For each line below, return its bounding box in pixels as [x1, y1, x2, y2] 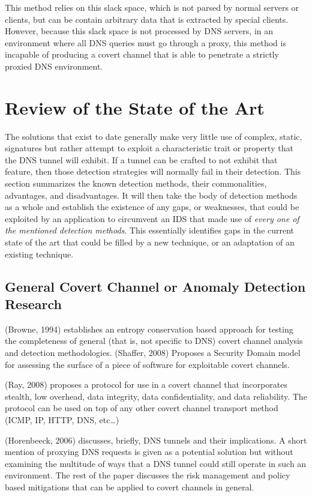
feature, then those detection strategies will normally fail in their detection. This [5, 165, 301, 178]
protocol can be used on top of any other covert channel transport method [5, 402, 278, 414]
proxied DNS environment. [5, 59, 103, 72]
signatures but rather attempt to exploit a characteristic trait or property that [5, 142, 293, 154]
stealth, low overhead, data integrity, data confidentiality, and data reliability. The [5, 390, 307, 402]
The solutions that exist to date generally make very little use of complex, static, [5, 130, 302, 142]
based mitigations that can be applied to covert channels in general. [5, 480, 254, 493]
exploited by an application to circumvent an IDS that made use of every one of [5, 212, 299, 224]
